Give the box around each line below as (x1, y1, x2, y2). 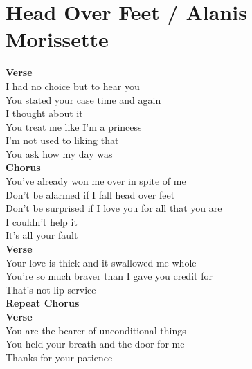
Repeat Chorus (6, 296, 80, 310)
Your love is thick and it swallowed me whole (6, 255, 197, 269)
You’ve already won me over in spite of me (6, 174, 186, 188)
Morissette (6, 25, 109, 53)
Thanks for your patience (6, 350, 113, 364)
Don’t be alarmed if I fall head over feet (6, 187, 175, 201)
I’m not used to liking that (6, 133, 119, 147)
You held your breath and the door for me (6, 336, 185, 351)
